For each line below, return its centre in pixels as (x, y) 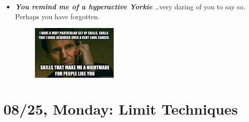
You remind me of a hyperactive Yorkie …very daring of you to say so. (130, 6)
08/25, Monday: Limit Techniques (121, 108)
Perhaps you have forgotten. (57, 16)
